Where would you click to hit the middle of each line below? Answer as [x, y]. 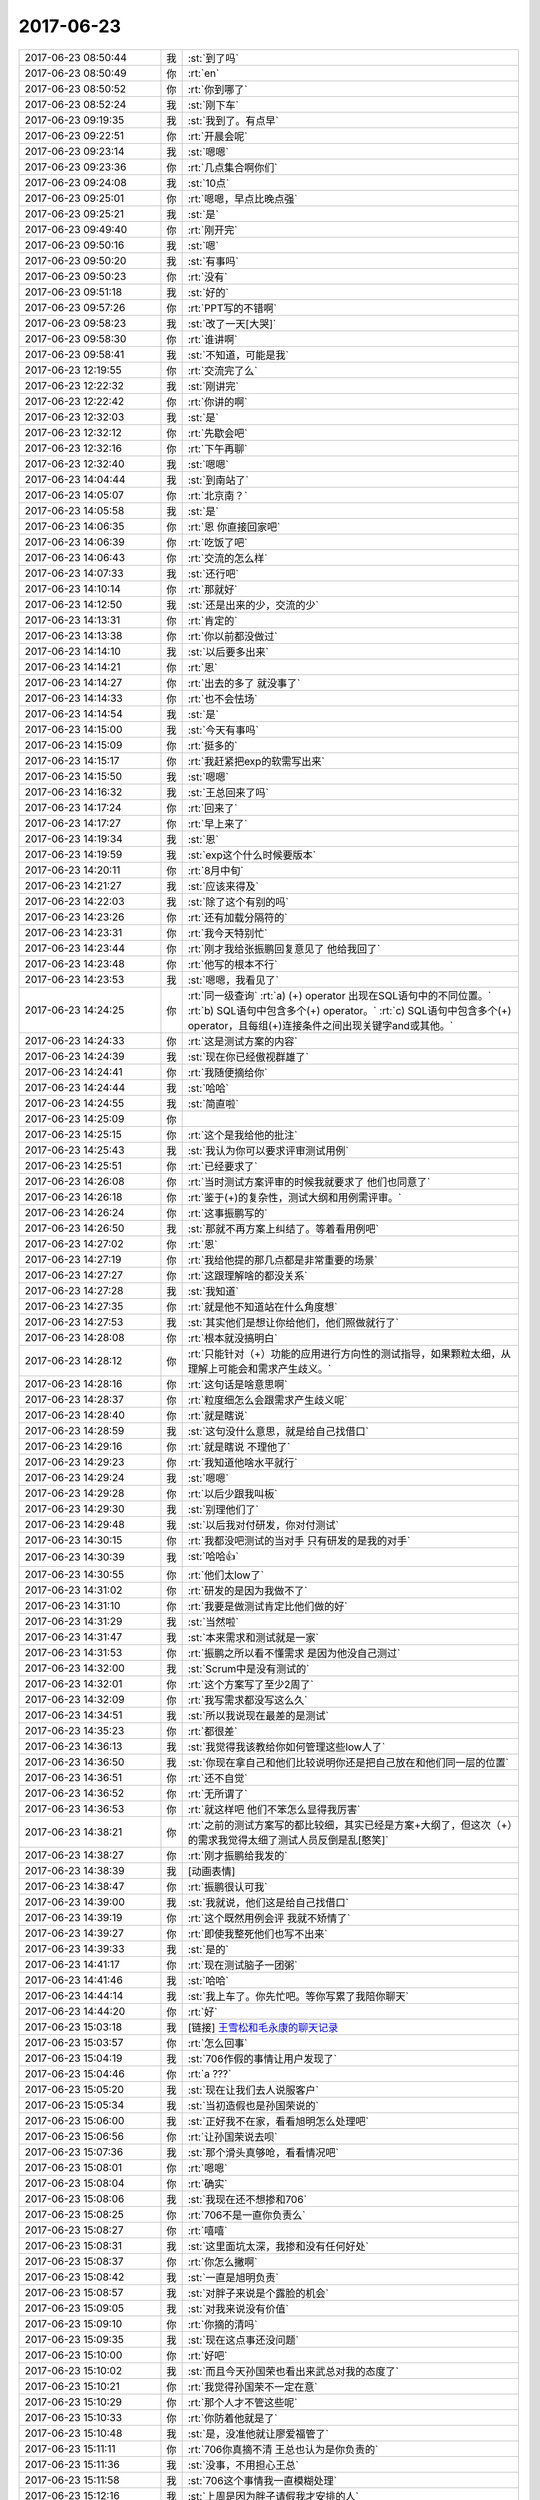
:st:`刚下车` [213, 105]
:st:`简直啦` [213, 1103]
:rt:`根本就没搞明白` [232, 1338]
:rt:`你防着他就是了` [232, 2418]
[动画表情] [211, 1871]
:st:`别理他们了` [223, 1509]
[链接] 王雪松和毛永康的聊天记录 [263, 2027]
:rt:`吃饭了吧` [217, 542]
